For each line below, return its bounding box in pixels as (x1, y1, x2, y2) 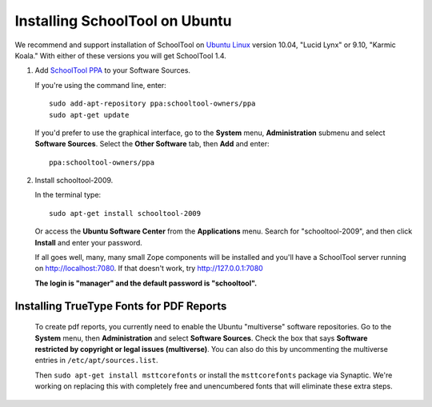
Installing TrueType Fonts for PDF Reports (14, 299, 227, 313)
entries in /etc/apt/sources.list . (34, 356, 158, 365)
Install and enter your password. (34, 237, 143, 247)
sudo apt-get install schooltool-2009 (49, 209, 202, 217)
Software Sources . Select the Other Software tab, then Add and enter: (34, 139, 270, 149)
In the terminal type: (34, 190, 102, 200)
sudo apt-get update (49, 110, 130, 119)
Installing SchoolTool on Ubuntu (14, 12, 232, 30)
